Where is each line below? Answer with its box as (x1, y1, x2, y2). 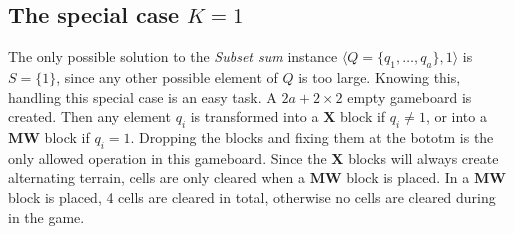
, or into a (425, 106, 487, 127)
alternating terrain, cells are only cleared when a (8, 167, 305, 188)
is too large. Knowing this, (298, 67, 461, 87)
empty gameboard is (347, 86, 472, 107)
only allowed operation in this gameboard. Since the (8, 147, 327, 168)
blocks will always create (348, 147, 499, 168)
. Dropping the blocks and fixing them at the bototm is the (130, 126, 494, 147)
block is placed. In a (346, 167, 470, 188)
